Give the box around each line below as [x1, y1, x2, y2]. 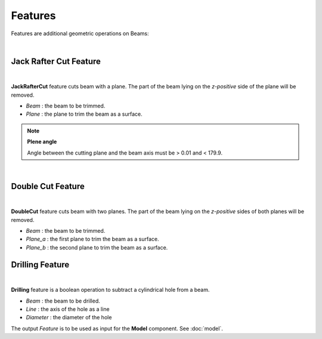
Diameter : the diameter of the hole [26, 314, 112, 321]
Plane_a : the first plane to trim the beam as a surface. [26, 236, 159, 243]
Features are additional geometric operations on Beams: [11, 30, 149, 37]
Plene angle [27, 138, 57, 146]
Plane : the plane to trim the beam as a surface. [26, 110, 143, 118]
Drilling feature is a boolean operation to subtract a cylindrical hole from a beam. [11, 286, 210, 294]
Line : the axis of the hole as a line [26, 305, 110, 313]
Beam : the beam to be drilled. [26, 297, 101, 304]
